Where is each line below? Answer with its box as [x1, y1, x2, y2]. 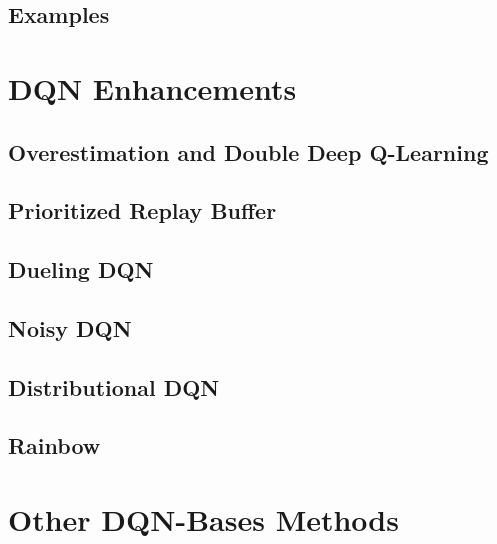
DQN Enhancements [8, 67, 297, 108]
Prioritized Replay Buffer [8, 195, 277, 226]
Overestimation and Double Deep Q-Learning [8, 136, 489, 167]
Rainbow [8, 430, 101, 461]
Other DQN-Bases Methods [8, 499, 399, 540]
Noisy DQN [8, 312, 132, 343]
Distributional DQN [8, 371, 220, 402]
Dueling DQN [8, 254, 154, 285]
